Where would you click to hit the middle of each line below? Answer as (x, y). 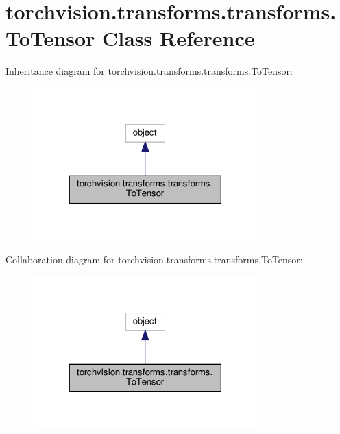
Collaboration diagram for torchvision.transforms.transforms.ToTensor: (154, 259)
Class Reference (178, 38)
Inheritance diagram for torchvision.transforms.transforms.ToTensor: (149, 71)
